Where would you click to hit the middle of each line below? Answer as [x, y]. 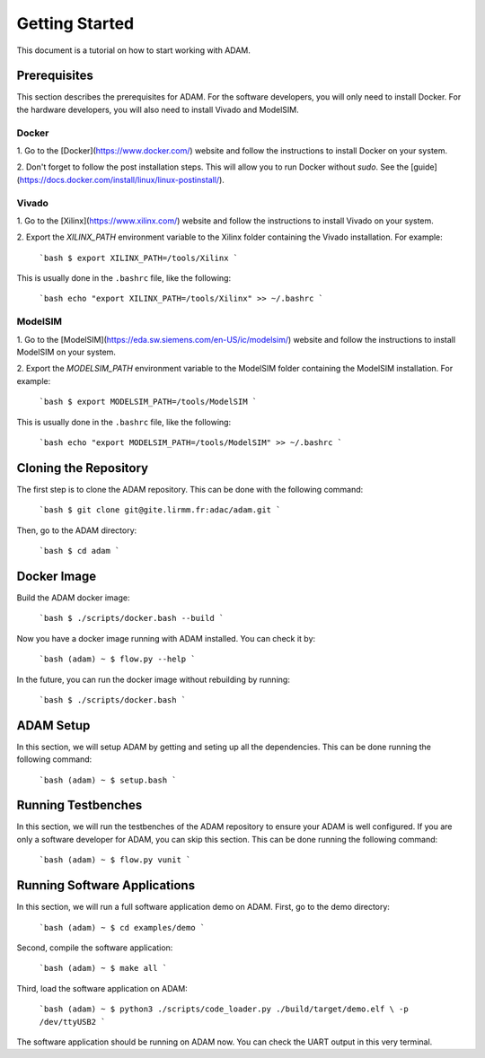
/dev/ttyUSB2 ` [73, 1022]
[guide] [423, 167]
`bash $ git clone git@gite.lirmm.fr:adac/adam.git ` [160, 510]
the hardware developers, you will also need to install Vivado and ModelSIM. [158, 109]
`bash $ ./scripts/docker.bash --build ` [132, 618]
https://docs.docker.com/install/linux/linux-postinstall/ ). [122, 179]
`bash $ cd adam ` [79, 551]
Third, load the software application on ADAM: [102, 988]
